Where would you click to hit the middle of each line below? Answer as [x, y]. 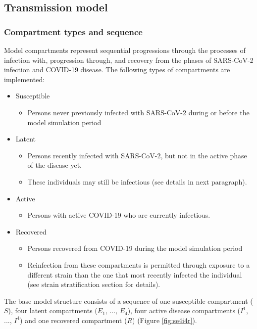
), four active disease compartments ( [184, 310]
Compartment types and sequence [73, 31]
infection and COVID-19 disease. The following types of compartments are [117, 70]
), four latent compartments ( [53, 310]
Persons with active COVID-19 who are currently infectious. [119, 215]
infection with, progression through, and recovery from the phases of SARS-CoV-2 [129, 60]
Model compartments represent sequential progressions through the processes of [125, 50]
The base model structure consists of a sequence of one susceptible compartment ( [128, 301]
